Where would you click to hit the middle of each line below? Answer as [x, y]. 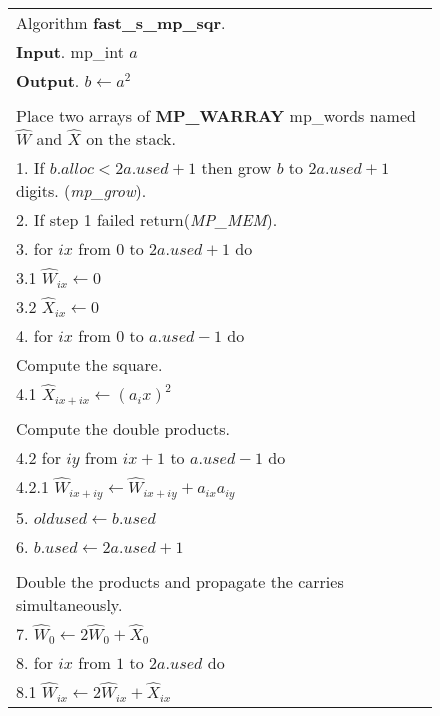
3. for [34, 248]
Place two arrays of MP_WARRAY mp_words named [216, 115]
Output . [48, 80]
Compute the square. [89, 364]
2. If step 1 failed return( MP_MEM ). [147, 219]
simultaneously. [69, 604]
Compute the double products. [123, 428]
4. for [34, 335]
